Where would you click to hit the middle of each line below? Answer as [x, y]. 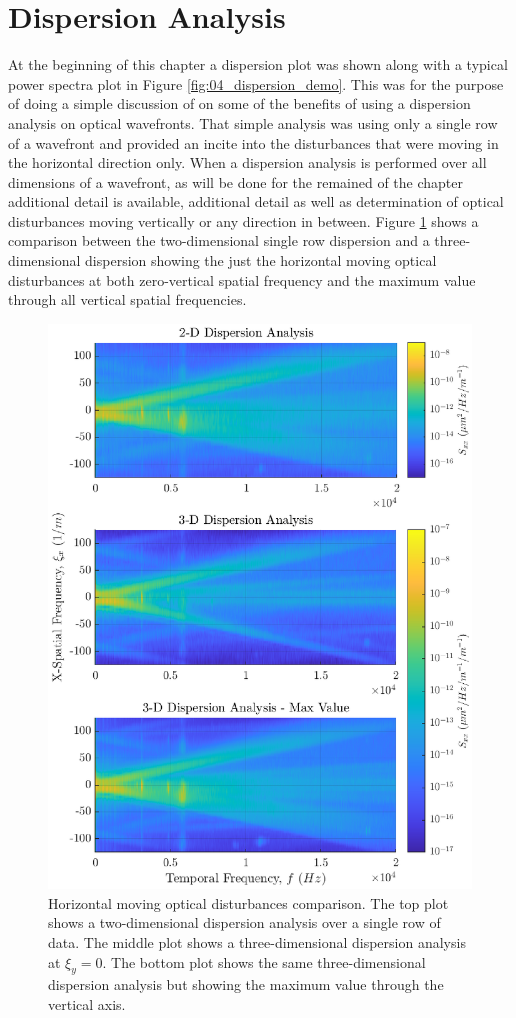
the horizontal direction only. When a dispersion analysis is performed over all [247, 162]
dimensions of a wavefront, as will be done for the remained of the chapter [235, 181]
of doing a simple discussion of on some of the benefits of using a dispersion [239, 103]
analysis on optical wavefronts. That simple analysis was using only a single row [253, 122]
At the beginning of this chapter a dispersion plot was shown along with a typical [258, 64]
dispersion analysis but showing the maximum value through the [246, 984]
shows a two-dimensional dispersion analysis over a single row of [244, 922]
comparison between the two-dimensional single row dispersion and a [219, 240]
